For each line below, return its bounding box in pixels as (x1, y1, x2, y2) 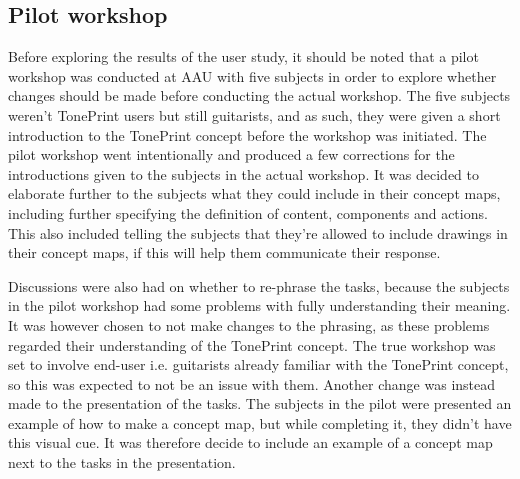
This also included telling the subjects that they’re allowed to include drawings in (8, 222, 508, 243)
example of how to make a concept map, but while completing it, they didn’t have (8, 412, 512, 433)
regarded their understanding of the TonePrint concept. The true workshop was (8, 334, 496, 355)
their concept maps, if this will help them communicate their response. (8, 242, 441, 263)
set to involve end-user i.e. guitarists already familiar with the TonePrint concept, (8, 354, 509, 375)
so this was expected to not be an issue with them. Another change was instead (8, 373, 496, 394)
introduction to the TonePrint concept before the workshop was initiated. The (8, 124, 487, 145)
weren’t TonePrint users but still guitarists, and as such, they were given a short (8, 104, 501, 125)
